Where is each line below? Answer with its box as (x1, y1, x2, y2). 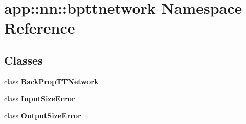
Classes (4, 52, 43, 68)
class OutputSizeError (4, 110, 81, 120)
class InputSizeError (4, 93, 75, 104)
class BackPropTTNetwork (4, 76, 99, 86)
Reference (4, 17, 75, 38)
